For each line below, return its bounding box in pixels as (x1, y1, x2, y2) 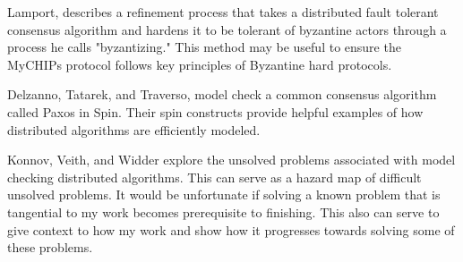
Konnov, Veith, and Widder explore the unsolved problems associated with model (7, 150, 456, 169)
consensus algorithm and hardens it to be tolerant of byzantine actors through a (7, 20, 447, 38)
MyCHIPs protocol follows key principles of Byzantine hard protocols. (7, 55, 392, 73)
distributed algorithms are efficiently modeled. (7, 120, 261, 139)
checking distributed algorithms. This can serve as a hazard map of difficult (7, 167, 422, 186)
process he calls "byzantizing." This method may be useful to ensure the (7, 38, 401, 56)
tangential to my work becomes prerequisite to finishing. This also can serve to (7, 202, 440, 221)
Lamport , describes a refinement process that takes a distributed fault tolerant (7, 3, 439, 21)
